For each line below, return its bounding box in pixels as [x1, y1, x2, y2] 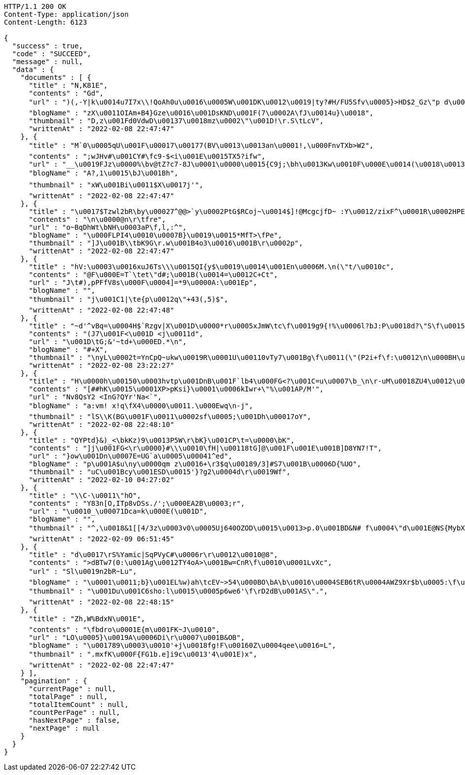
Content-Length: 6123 [4, 18, 87, 26]
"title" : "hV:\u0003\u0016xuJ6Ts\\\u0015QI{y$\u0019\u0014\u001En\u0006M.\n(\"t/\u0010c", [29, 263, 395, 271]
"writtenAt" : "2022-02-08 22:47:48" [29, 306, 174, 314]
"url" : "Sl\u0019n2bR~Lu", [29, 567, 137, 575]
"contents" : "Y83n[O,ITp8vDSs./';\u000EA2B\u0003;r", [29, 499, 245, 507]
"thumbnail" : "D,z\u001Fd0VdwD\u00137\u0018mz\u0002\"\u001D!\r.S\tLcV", [29, 117, 324, 125]
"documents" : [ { [20, 73, 92, 81]
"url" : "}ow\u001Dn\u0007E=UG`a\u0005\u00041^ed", [29, 452, 232, 460]
